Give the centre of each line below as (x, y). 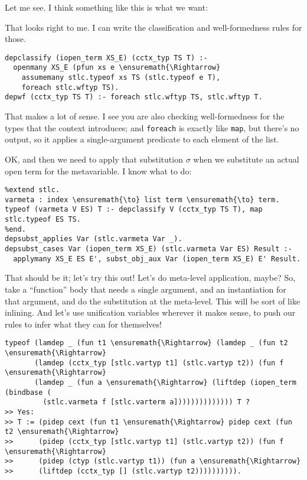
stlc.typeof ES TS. (43, 220)
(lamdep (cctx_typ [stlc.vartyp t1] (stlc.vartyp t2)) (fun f (159, 363)
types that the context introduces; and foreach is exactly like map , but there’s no (152, 127)
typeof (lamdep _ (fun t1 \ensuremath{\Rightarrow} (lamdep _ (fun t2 (146, 343)
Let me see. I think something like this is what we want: (106, 7)
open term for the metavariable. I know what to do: (98, 171)
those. (15, 39)
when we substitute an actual (246, 159)
